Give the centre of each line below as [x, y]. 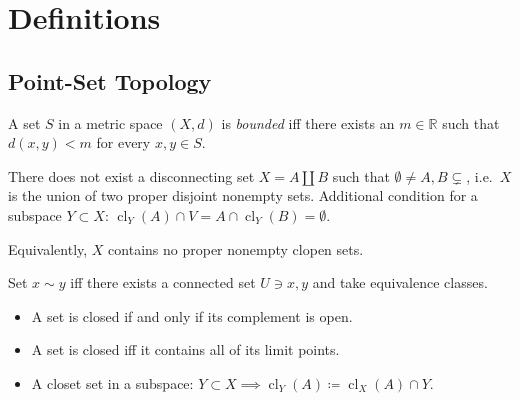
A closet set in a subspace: [112, 382]
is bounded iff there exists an [308, 122]
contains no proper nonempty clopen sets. [236, 248]
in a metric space [110, 122]
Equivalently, [48, 248]
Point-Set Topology [110, 80]
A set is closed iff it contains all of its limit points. [185, 349]
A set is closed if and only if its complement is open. [192, 315]
